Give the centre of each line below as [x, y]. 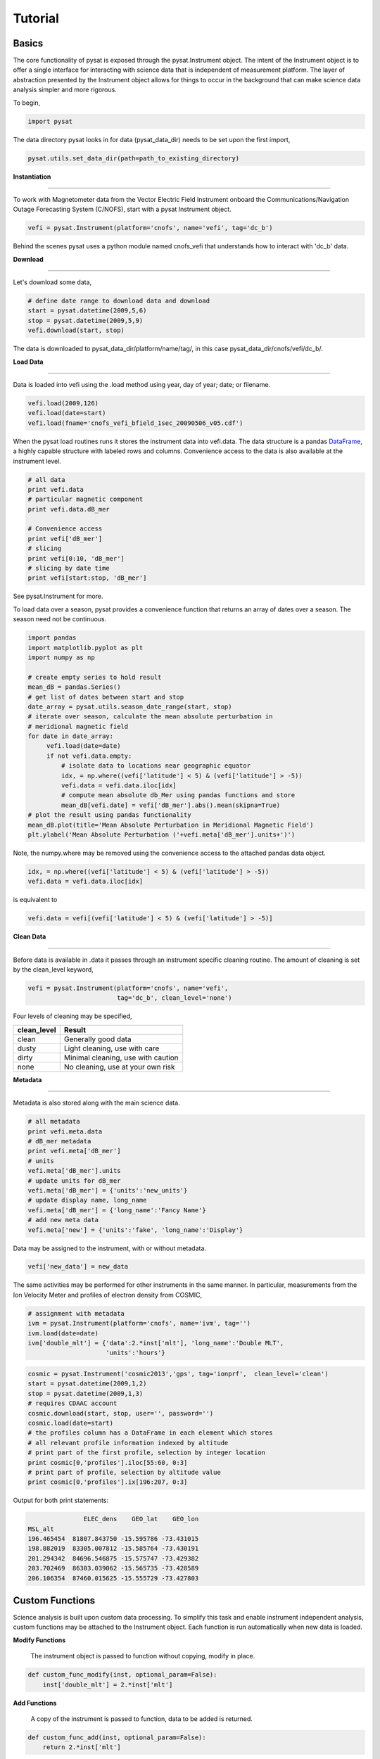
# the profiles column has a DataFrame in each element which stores [150, 1433]
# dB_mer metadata [59, 1141]
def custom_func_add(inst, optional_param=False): [117, 1738]
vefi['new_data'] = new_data [78, 1267]
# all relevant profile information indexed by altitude [128, 1443]
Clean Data [30, 936]
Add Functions [35, 1703]
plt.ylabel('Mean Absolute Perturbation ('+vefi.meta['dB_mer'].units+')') [161, 835]
